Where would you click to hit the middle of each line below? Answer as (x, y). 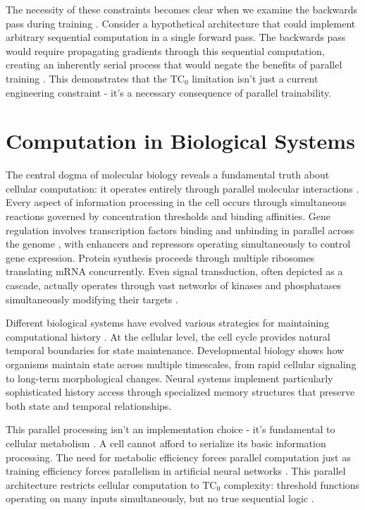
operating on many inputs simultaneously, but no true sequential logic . (160, 498)
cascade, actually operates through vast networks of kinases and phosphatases (174, 285)
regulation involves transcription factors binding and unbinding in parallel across (180, 230)
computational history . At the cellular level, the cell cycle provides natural (168, 336)
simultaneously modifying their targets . (92, 299)
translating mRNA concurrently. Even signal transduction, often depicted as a (174, 271)
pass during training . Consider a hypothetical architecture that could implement (181, 23)
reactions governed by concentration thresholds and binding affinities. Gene (168, 216)
